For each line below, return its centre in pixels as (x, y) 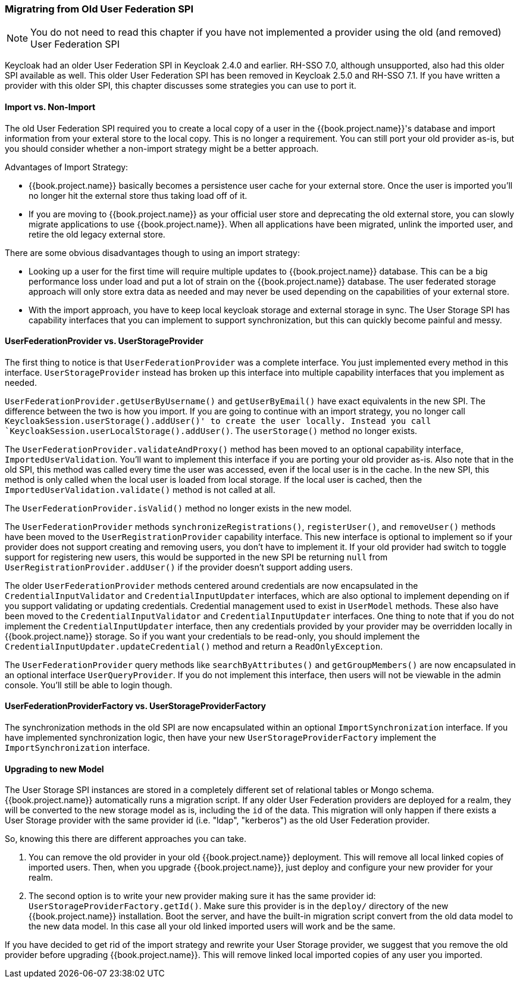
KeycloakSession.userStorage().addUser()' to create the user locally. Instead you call (218, 421)
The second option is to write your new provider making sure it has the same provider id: (202, 896)
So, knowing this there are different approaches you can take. (126, 839)
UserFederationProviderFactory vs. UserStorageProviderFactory (135, 706)
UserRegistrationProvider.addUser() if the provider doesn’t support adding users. (179, 567)
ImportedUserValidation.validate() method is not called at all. (140, 489)
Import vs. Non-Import (50, 107)
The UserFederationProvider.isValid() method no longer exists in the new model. (178, 508)
